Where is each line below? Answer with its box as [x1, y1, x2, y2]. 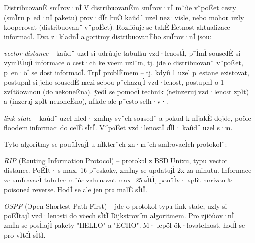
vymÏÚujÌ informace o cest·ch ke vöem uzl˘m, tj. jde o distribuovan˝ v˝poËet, [4, 57, 243, 67]
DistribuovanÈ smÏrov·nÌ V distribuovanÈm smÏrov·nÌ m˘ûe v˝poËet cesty [4, 2, 236, 12]
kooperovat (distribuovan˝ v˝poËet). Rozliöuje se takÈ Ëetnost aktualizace [4, 22, 230, 32]
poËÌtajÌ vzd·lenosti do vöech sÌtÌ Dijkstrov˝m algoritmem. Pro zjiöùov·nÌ [4, 210, 234, 220]
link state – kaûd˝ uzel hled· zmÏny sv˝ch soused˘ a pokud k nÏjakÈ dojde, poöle [4, 112, 251, 122]
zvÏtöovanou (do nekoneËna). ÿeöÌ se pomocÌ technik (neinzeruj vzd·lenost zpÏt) [4, 86, 249, 96]
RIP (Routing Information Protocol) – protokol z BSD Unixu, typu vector [4, 155, 228, 165]
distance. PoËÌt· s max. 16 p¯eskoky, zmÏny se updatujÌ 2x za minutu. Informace [4, 165, 252, 175]
